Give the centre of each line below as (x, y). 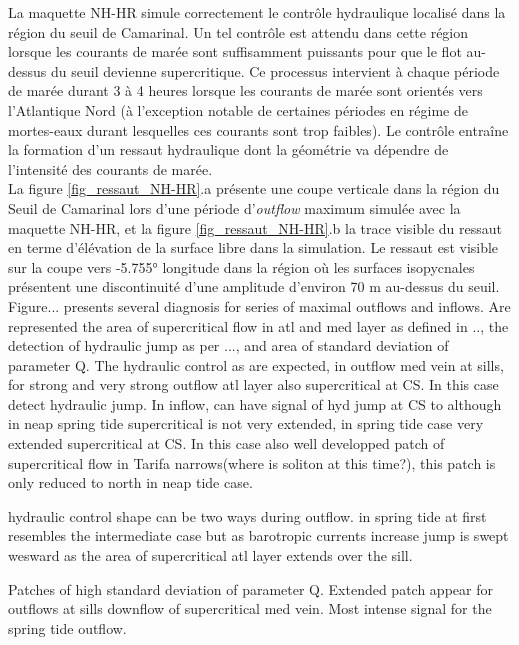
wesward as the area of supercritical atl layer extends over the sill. (210, 555)
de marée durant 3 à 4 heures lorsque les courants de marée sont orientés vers (245, 90)
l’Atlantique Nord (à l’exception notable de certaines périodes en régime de (238, 109)
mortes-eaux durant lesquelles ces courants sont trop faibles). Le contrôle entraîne (258, 129)
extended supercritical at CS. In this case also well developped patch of (226, 443)
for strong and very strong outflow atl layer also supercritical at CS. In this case (253, 384)
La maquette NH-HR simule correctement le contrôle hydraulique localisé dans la (257, 12)
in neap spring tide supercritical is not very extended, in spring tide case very (246, 423)
